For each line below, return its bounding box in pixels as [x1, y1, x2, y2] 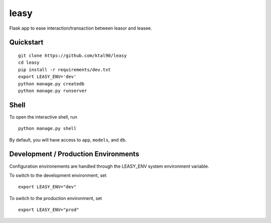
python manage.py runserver [18, 88, 87, 93]
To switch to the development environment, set [9, 172, 107, 178]
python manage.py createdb [18, 81, 85, 86]
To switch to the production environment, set [9, 195, 102, 201]
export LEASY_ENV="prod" [18, 207, 79, 213]
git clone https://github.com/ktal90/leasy [18, 53, 127, 58]
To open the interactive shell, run [9, 114, 78, 120]
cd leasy [18, 60, 40, 65]
